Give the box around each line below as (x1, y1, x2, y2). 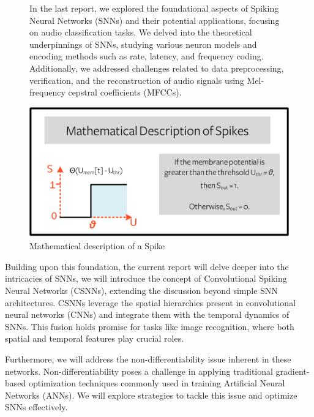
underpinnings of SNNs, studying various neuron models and (29, 37, 257, 50)
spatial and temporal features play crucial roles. (5, 332, 184, 345)
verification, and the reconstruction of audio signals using (29, 73, 244, 86)
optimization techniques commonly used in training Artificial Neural (28, 377, 285, 389)
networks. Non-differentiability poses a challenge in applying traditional (5, 364, 273, 377)
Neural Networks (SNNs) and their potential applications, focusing (29, 13, 280, 26)
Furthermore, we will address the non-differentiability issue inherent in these (5, 352, 291, 365)
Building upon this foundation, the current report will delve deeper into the (5, 260, 289, 272)
